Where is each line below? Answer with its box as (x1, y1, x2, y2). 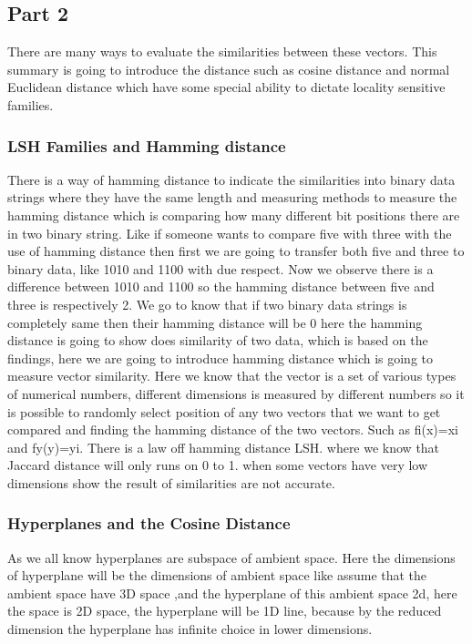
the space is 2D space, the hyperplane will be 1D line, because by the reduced (7, 601, 442, 620)
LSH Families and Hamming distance (7, 134, 286, 157)
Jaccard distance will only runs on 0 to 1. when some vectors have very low (7, 455, 428, 475)
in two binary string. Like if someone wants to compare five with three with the (7, 223, 452, 242)
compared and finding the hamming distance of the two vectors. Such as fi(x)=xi (7, 420, 458, 439)
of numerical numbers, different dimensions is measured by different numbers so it (7, 383, 465, 403)
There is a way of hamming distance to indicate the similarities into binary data (7, 169, 456, 189)
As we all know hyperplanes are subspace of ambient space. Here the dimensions (7, 547, 456, 567)
